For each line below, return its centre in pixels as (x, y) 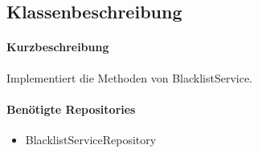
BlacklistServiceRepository (91, 139)
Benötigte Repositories (71, 109)
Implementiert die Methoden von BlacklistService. (130, 77)
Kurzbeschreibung (58, 47)
